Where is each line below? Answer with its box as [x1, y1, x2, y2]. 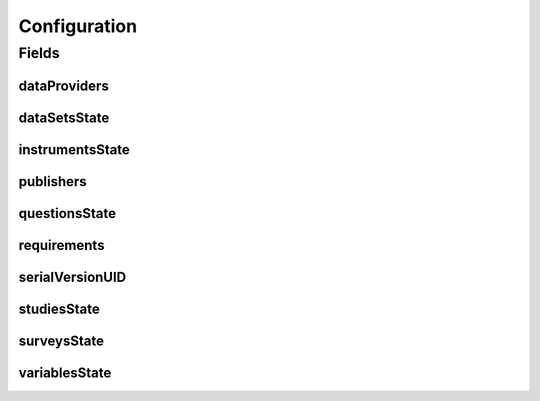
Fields [18, 44, 60, 62]
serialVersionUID [18, 268, 127, 285]
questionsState [18, 205, 117, 222]
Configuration [18, 15, 138, 37]
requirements [18, 236, 105, 254]
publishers [18, 173, 87, 190]
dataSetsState [18, 109, 110, 126]
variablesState [18, 364, 112, 381]
